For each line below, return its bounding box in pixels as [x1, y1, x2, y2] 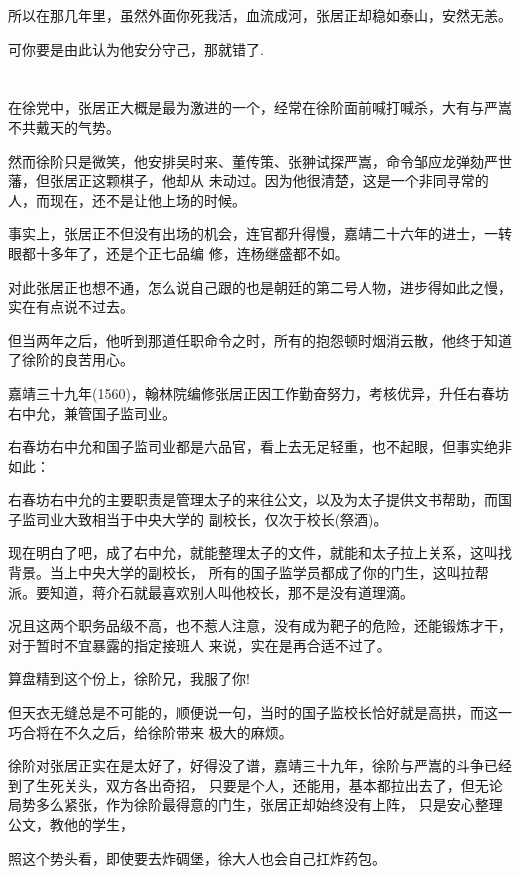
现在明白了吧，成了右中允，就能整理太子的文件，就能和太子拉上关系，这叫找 [8, 542, 512, 563]
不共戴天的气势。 [8, 116, 120, 137]
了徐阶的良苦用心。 [8, 349, 134, 370]
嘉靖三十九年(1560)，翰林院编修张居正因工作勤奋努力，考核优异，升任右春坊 [8, 382, 509, 403]
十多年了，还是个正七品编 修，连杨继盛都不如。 [35, 242, 349, 263]
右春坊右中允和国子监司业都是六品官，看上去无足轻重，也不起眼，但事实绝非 [8, 436, 512, 457]
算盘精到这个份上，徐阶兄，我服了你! [8, 668, 250, 689]
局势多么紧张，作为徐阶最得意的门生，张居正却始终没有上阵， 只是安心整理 [8, 794, 503, 815]
